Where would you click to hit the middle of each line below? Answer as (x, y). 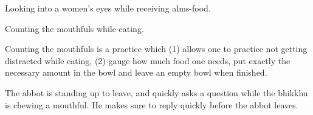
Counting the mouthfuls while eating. (74, 28)
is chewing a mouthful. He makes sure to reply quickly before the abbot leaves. (152, 104)
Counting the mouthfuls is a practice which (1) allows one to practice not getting (156, 49)
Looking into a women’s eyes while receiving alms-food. (108, 8)
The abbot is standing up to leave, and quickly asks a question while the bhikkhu (156, 92)
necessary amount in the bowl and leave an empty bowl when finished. (136, 72)
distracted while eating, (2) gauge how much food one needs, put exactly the (148, 60)
